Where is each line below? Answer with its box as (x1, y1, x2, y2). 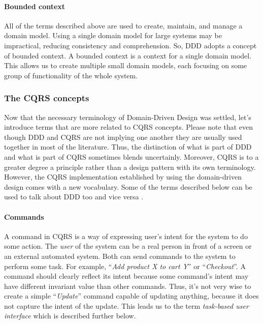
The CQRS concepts (4, 92, 89, 104)
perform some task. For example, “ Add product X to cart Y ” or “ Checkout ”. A (4, 260, 246, 271)
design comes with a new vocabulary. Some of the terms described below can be (4, 181, 252, 192)
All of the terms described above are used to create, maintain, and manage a (4, 20, 243, 31)
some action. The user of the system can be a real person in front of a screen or (4, 241, 252, 251)
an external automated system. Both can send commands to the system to (4, 250, 236, 261)
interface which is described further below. (4, 310, 136, 321)
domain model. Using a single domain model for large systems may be (4, 30, 222, 41)
